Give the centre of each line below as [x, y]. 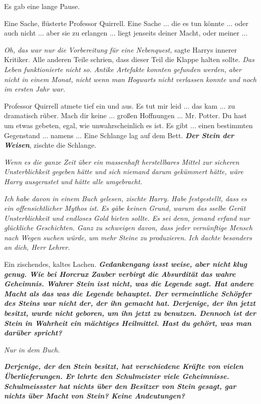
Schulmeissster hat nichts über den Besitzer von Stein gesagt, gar [120, 386]
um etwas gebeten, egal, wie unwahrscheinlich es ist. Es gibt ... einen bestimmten [128, 125]
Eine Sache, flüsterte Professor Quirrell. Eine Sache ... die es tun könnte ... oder [126, 23]
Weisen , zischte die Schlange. [50, 145]
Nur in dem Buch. [32, 349]
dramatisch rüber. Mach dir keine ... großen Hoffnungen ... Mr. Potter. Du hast [125, 115]
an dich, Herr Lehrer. [37, 247]
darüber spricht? [33, 333]
